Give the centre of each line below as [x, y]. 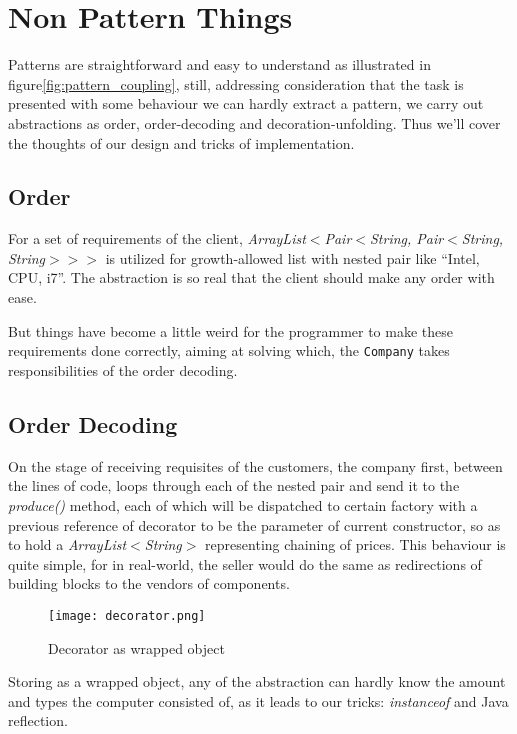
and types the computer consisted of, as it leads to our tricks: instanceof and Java [258, 700]
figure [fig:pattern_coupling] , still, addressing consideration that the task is [236, 83]
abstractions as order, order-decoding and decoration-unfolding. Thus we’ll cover [254, 122]
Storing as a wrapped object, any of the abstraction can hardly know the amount [257, 681]
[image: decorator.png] [127, 615]
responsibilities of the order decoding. [123, 369]
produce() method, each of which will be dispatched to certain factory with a [243, 504]
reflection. [38, 720]
